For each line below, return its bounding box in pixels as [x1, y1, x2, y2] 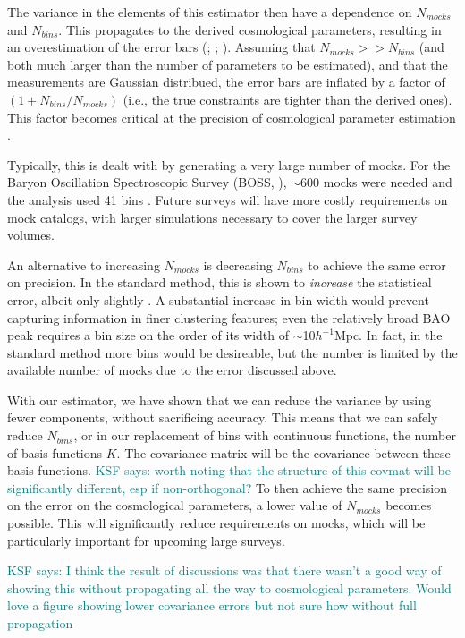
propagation [7, 614, 73, 632]
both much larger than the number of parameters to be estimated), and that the [7, 55, 448, 73]
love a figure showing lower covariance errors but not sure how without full [7, 596, 417, 615]
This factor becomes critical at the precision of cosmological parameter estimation [7, 107, 456, 126]
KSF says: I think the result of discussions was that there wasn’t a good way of [7, 561, 442, 580]
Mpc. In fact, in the [334, 326, 443, 345]
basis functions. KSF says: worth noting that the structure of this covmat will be [7, 461, 451, 480]
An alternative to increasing [7, 255, 160, 274]
